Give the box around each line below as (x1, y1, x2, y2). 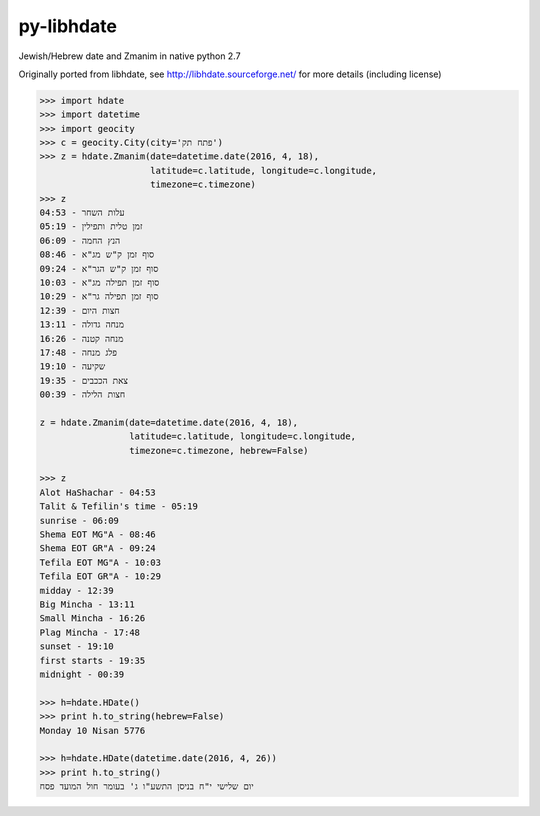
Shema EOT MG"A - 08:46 (39, 529, 157, 540)
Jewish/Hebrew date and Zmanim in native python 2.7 (18, 50, 241, 62)
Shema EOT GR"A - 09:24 (39, 543, 157, 554)
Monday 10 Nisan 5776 (39, 725, 146, 736)
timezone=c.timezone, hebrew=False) (128, 445, 309, 456)
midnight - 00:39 (39, 668, 125, 680)
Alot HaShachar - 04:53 (39, 486, 157, 498)
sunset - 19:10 (39, 641, 114, 652)
